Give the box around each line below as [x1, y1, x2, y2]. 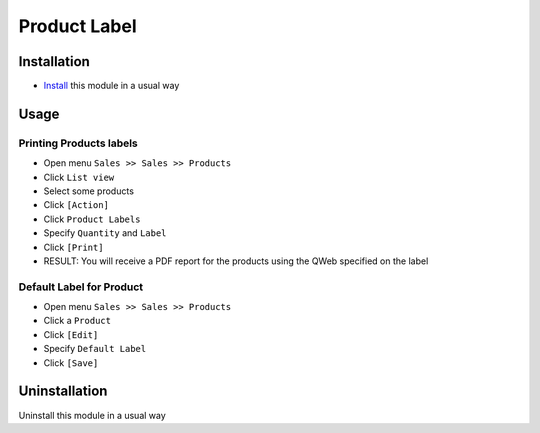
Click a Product [43, 315, 112, 327]
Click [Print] [43, 241, 104, 253]
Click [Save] [43, 356, 99, 369]
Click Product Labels [43, 213, 141, 225]
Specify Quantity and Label [43, 227, 167, 239]
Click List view [43, 171, 115, 183]
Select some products [43, 185, 135, 197]
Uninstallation [18, 383, 108, 400]
